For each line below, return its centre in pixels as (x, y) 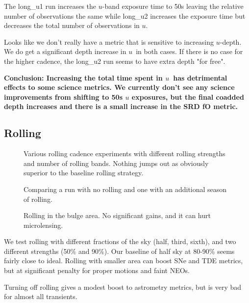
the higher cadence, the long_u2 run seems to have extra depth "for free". (115, 61)
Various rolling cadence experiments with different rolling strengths (124, 153)
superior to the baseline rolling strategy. (84, 173)
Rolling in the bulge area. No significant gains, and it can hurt (117, 215)
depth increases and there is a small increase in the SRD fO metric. (121, 106)
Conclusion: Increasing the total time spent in (83, 77)
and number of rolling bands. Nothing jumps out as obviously (116, 163)
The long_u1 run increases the (50, 6)
